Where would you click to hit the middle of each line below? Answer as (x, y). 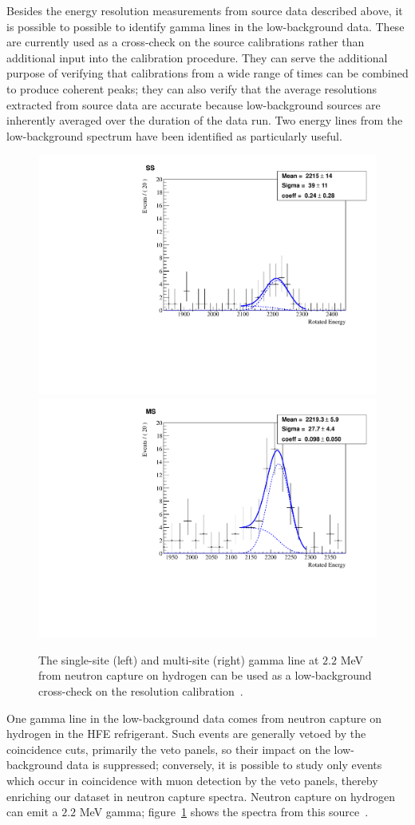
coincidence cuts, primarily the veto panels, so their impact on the (168, 749)
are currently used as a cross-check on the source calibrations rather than (186, 42)
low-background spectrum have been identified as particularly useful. (174, 135)
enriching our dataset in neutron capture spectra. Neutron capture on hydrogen (201, 796)
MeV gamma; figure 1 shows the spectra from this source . (224, 812)
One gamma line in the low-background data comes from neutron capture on (194, 718)
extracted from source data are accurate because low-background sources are (194, 104)
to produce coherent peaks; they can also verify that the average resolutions (192, 88)
